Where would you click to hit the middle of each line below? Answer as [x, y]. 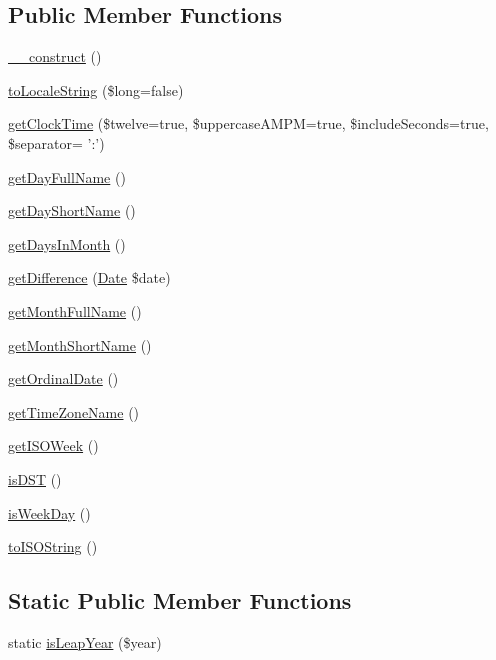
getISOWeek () [53, 445]
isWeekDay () [49, 512]
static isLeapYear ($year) [85, 641]
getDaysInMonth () [67, 243]
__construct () [55, 56]
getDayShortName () [72, 210]
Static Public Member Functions [180, 600]
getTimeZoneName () [74, 411]
